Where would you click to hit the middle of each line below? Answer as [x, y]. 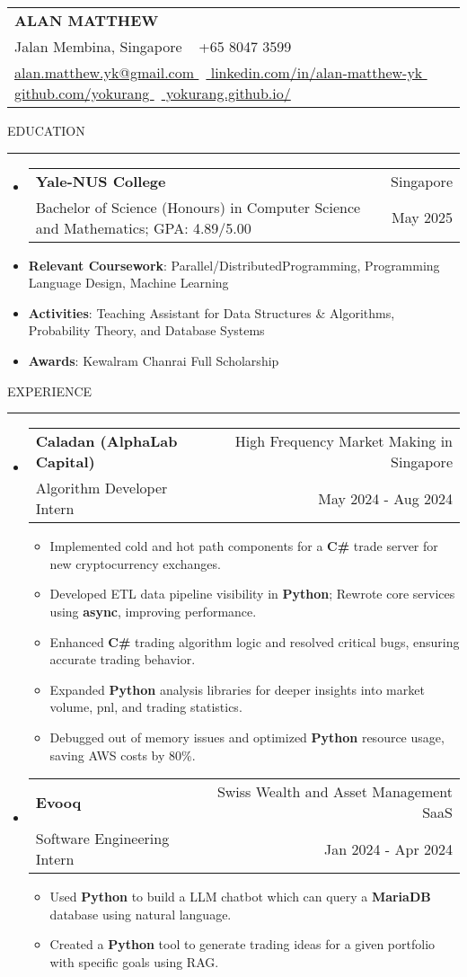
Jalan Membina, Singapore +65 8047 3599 [153, 46]
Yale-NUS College [101, 181]
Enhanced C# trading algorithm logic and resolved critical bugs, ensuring [255, 641]
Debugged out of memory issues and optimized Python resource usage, [247, 737]
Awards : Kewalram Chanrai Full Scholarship [154, 360]
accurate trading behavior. [123, 659]
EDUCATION [46, 130]
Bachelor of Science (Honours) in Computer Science [198, 207]
